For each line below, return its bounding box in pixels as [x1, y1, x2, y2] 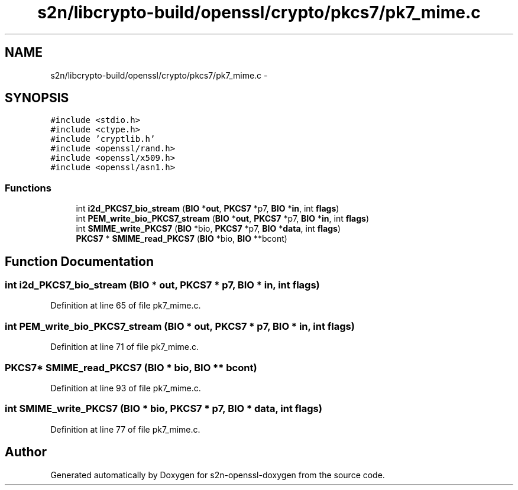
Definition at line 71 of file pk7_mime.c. [50, 342, 199, 352]
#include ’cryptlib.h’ [50, 134, 156, 144]
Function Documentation [5, 254, 154, 269]
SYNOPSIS [5, 90, 69, 106]
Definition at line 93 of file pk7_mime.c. [50, 382, 201, 393]
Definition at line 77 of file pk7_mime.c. [50, 424, 200, 434]
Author [5, 444, 47, 460]
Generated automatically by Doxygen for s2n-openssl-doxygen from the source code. [50, 469, 385, 480]
